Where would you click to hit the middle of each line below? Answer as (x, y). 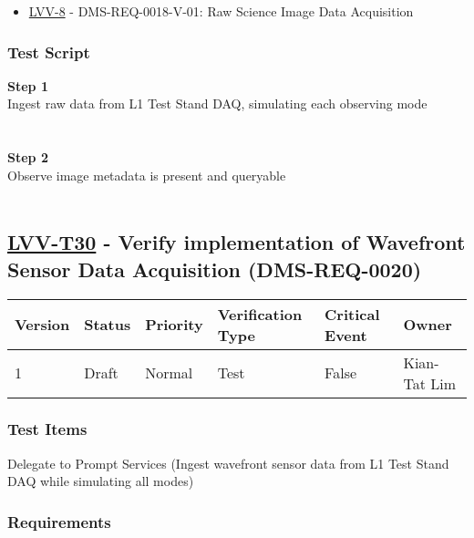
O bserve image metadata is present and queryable (147, 175)
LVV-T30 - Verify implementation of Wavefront (237, 242)
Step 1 (28, 85)
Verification (260, 314)
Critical (352, 314)
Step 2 (28, 157)
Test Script (49, 52)
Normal (169, 373)
